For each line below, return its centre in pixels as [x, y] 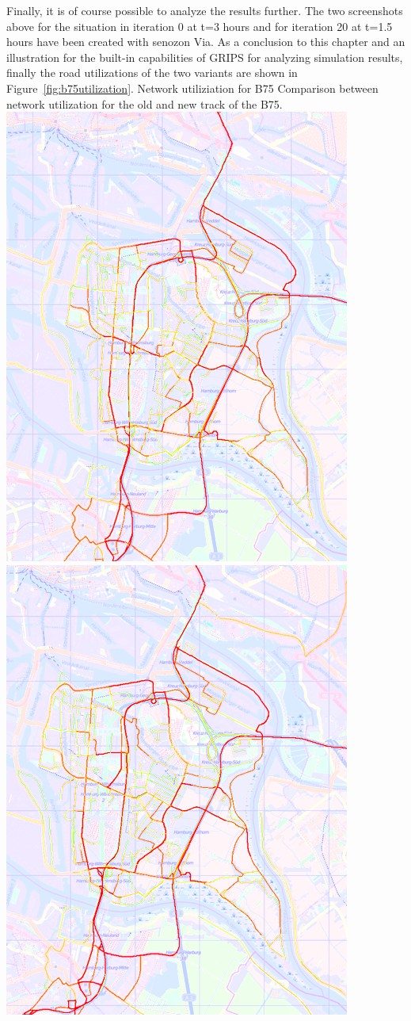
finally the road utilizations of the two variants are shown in [152, 73]
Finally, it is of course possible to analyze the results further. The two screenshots [205, 10]
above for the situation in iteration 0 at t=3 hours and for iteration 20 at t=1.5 [200, 26]
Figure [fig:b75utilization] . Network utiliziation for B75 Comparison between [192, 88]
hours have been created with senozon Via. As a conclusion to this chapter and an [206, 42]
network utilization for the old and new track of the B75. [145, 103]
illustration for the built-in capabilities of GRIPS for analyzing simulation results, [205, 57]
